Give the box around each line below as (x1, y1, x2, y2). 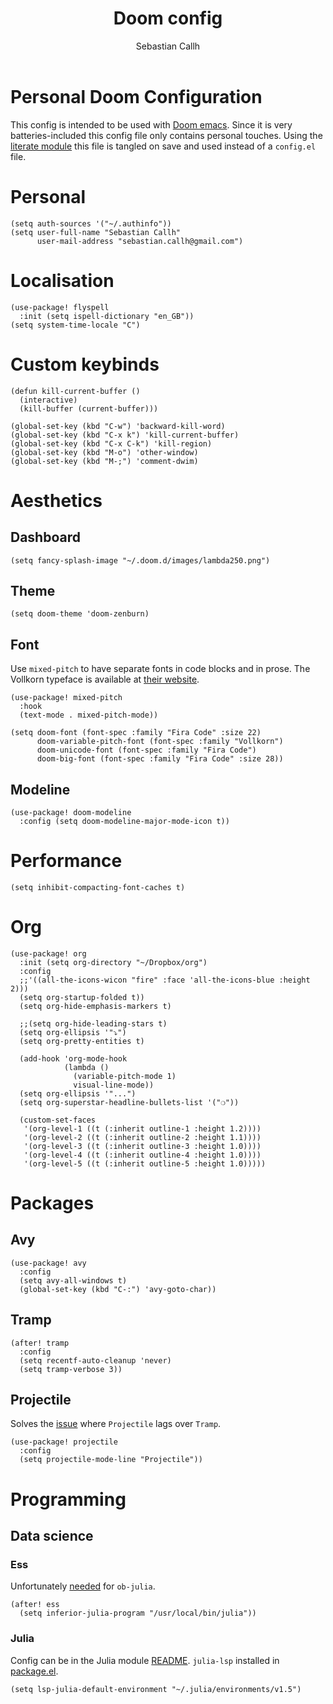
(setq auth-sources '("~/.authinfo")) (10, 218, 172, 229)
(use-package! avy (10, 1258, 87, 1268)
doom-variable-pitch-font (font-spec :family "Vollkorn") (36, 737, 284, 747)
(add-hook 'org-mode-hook (19, 1053, 128, 1064)
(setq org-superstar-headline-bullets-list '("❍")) (19, 1097, 240, 1107)
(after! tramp (10, 1338, 70, 1348)
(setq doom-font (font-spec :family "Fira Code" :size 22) (10, 728, 262, 738)
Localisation (10, 269, 115, 292)
